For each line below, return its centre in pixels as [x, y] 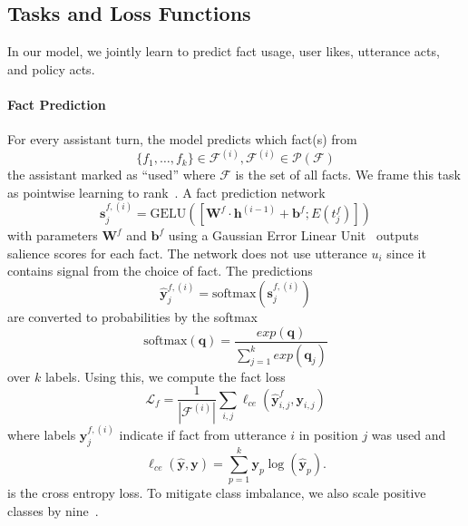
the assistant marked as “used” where [112, 175]
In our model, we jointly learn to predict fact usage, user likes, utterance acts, [224, 51]
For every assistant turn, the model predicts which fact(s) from [182, 139]
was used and [409, 435]
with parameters [53, 235]
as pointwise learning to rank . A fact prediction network [166, 192]
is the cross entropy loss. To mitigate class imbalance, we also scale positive [217, 493]
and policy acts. [51, 68]
